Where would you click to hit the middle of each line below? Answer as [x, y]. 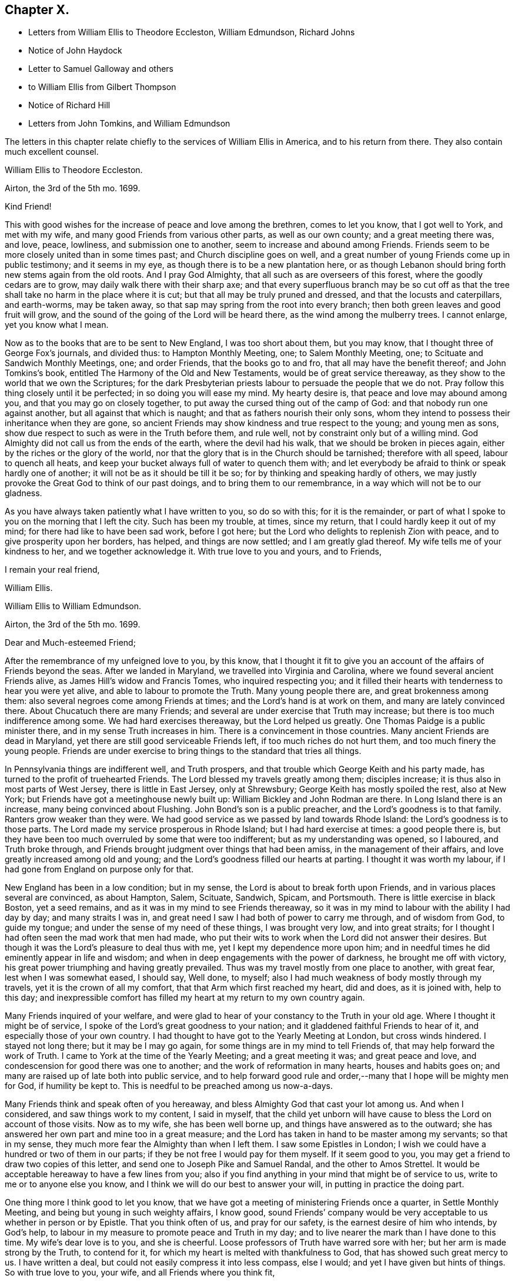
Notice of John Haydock [75, 51]
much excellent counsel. [52, 152]
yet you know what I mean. [57, 325]
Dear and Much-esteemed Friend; [70, 643]
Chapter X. [37, 10]
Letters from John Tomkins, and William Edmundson [129, 124]
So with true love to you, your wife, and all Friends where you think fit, [140, 1273]
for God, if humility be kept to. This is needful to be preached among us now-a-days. [169, 1086]
